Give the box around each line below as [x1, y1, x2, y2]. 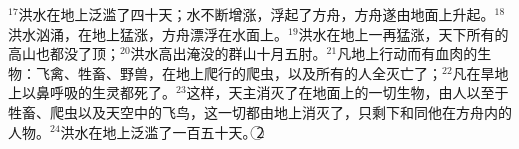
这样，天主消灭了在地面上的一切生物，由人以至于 [186, 82, 509, 103]
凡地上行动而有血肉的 [337, 43, 478, 64]
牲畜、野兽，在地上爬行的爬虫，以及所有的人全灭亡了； [77, 62, 442, 83]
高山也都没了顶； [8, 43, 120, 64]
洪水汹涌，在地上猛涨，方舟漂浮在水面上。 [8, 23, 288, 44]
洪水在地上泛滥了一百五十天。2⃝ [60, 121, 265, 142]
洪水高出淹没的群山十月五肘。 [130, 43, 327, 64]
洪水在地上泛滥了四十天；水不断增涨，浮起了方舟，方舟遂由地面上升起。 [18, 4, 495, 24]
